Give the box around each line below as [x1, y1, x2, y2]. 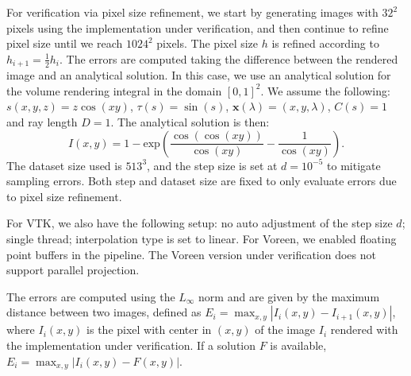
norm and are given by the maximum [198, 288, 380, 304]
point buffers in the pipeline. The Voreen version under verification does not [6, 246, 376, 262]
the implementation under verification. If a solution [6, 336, 256, 353]
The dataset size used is [6, 157, 122, 173]
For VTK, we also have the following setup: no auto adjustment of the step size [6, 215, 393, 231]
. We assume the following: [260, 82, 390, 99]
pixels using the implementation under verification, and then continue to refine [6, 19, 389, 36]
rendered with [330, 321, 398, 338]
